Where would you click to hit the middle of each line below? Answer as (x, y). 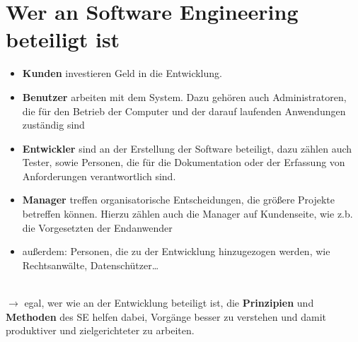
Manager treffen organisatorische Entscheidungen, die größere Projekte (178, 200)
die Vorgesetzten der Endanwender (97, 227)
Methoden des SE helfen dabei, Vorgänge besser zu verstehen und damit (166, 316)
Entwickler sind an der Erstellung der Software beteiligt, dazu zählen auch (187, 148)
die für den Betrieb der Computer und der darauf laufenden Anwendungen (184, 111)
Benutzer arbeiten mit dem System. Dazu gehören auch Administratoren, (184, 96)
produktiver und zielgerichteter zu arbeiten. (100, 330)
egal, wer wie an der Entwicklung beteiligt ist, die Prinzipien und (169, 303)
